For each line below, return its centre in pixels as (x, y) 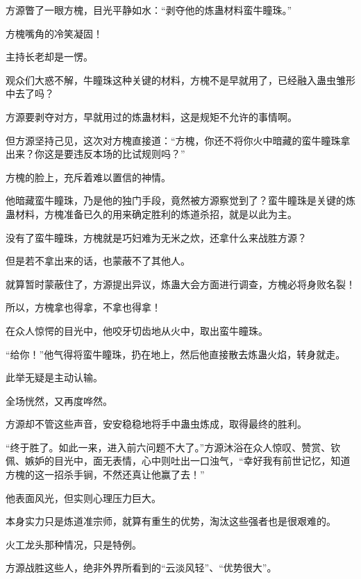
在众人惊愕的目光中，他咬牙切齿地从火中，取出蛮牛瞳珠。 (137, 330)
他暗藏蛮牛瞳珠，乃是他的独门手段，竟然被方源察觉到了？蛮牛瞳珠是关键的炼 (180, 200)
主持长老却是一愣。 (49, 57)
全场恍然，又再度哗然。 (59, 400)
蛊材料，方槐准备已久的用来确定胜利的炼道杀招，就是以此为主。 (151, 213)
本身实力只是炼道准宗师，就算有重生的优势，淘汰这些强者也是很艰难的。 (171, 521)
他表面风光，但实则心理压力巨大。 (83, 497)
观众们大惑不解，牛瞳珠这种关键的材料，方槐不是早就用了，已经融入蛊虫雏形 (180, 79)
